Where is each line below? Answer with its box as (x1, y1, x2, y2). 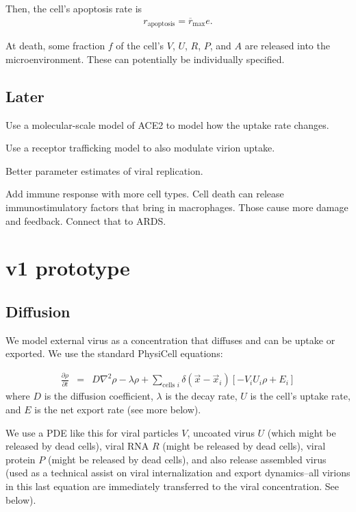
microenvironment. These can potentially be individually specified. (5, 51, 285, 66)
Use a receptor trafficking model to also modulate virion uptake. (5, 141, 275, 155)
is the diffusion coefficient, (44, 389, 153, 403)
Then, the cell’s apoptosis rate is (5, 1, 142, 15)
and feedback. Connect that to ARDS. (5, 213, 166, 228)
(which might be (267, 425, 336, 439)
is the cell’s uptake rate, (250, 389, 351, 403)
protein (5, 452, 36, 466)
